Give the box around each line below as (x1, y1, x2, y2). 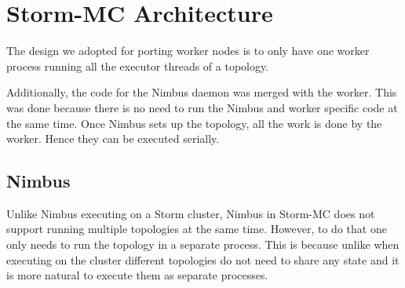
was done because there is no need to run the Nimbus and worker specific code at (6, 99, 398, 115)
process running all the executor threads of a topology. (6, 57, 269, 74)
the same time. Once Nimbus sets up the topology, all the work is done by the (6, 115, 382, 131)
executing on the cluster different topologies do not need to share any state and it (6, 251, 400, 268)
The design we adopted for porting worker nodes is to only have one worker (6, 42, 370, 59)
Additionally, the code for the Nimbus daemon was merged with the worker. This (6, 84, 397, 100)
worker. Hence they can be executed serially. (6, 130, 220, 147)
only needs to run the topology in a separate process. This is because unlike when (6, 236, 400, 253)
